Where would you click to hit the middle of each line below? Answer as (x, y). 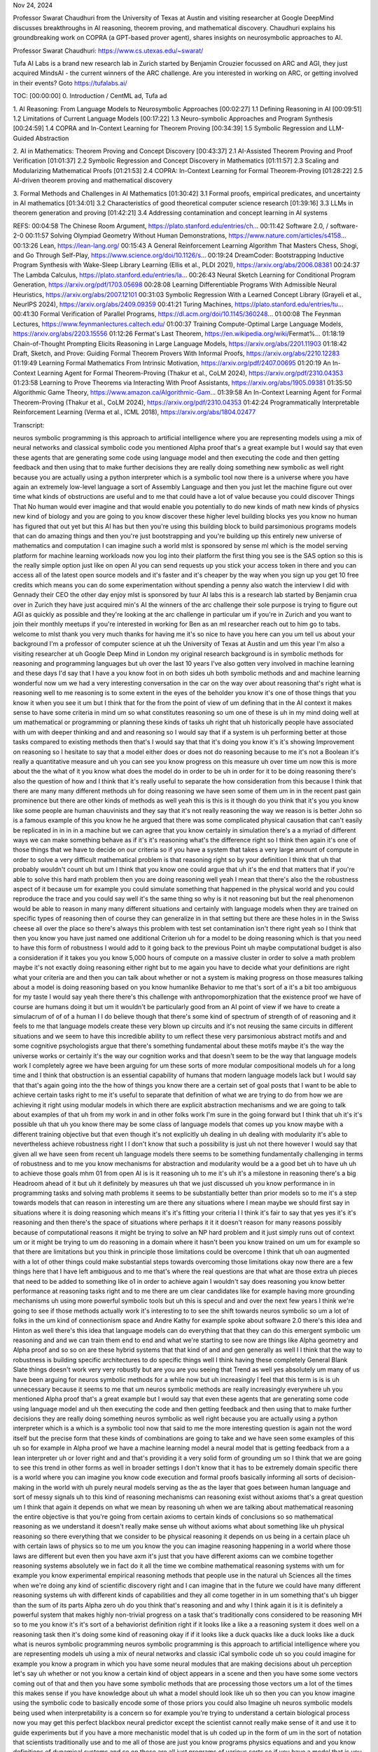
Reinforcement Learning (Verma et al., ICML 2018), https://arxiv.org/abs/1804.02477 (134, 412)
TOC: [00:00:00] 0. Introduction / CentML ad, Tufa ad (90, 96)
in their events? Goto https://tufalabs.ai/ (70, 83)
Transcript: (29, 425)
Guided (23, 138)
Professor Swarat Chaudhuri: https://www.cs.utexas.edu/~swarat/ (108, 50)
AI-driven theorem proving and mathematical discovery (93, 180)
